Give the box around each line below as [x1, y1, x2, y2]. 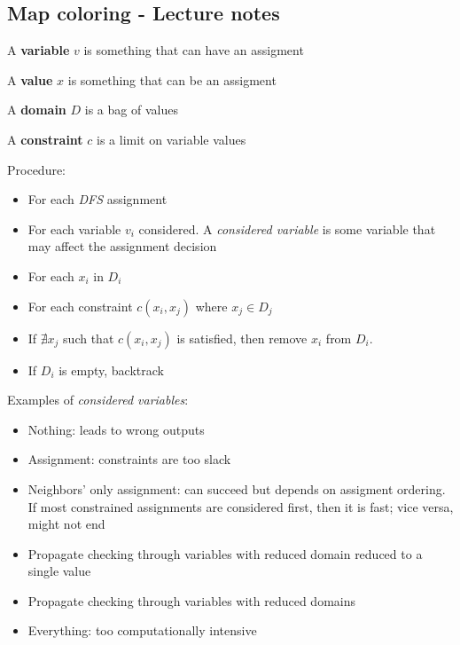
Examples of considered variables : [7, 390, 189, 409]
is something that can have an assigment [83, 41, 304, 59]
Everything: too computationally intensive [27, 621, 257, 640]
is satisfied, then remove [176, 328, 308, 347]
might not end [27, 515, 105, 533]
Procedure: [7, 160, 66, 178]
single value [27, 562, 91, 580]
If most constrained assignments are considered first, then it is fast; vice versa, [27, 497, 454, 515]
